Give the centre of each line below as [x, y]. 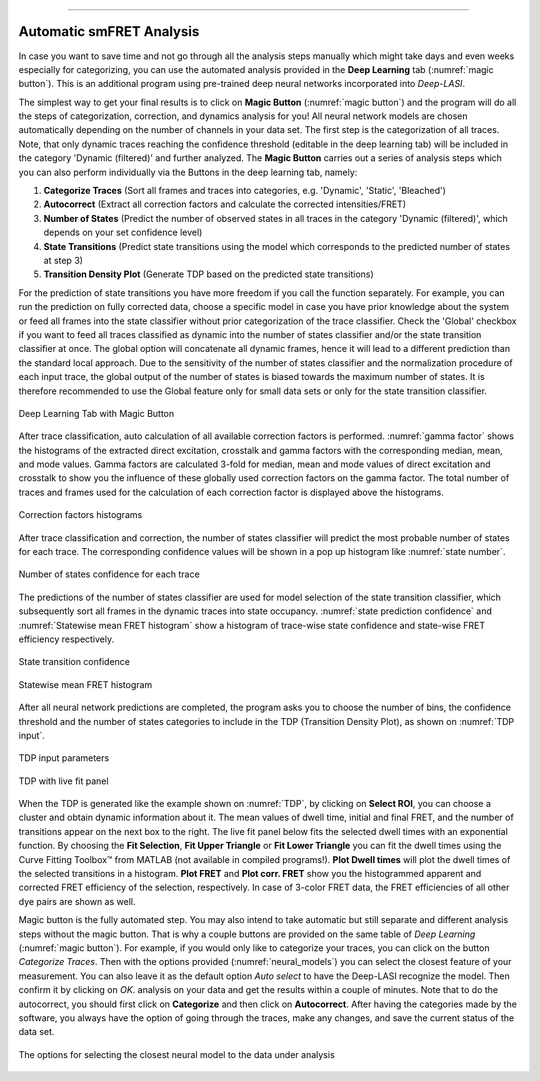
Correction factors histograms [80, 515]
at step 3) [63, 260]
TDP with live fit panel [63, 781]
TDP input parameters [64, 758]
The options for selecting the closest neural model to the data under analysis [176, 1054]
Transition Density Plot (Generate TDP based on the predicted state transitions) [208, 274]
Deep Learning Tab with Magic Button [96, 413]
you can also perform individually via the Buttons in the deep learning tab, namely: [188, 172]
